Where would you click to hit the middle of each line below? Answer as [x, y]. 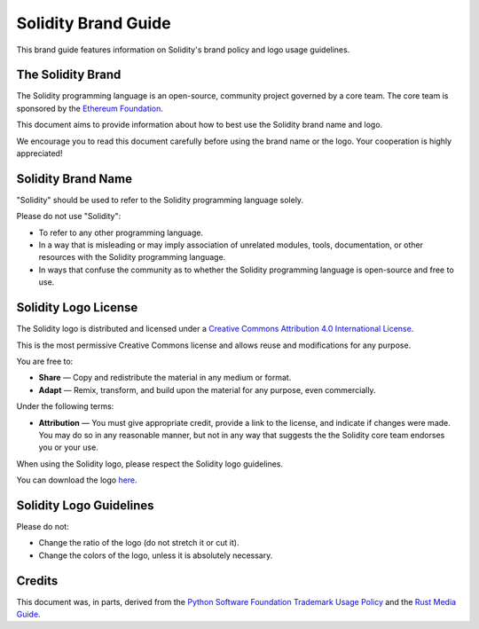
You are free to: [45, 361]
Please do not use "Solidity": [69, 216]
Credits [37, 581]
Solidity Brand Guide [94, 23]
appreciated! [39, 153]
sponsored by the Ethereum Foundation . [90, 108]
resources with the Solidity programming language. [132, 257]
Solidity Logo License [77, 307]
